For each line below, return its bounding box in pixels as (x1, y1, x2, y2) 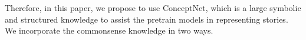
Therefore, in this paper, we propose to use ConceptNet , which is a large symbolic (5, 2, 301, 13)
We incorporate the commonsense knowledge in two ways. (5, 24, 213, 37)
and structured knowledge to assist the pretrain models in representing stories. (5, 13, 288, 25)
